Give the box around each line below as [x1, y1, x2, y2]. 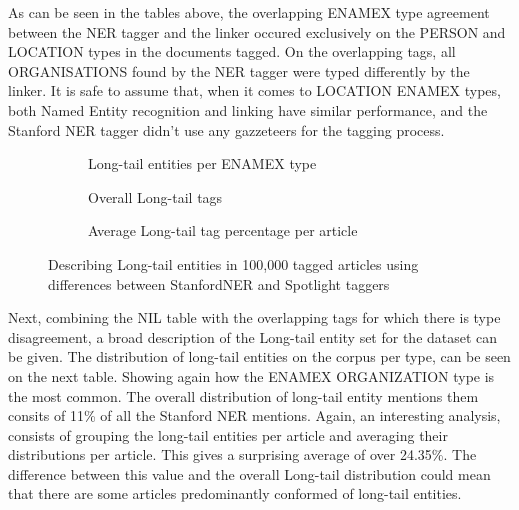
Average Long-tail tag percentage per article [88, 220, 358, 241]
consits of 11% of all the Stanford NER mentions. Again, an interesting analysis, [8, 405, 501, 426]
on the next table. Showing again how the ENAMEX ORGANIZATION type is [8, 365, 495, 386]
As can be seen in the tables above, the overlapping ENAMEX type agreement [8, 2, 490, 22]
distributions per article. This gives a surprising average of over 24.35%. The [8, 444, 477, 465]
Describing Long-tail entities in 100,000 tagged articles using [48, 253, 419, 274]
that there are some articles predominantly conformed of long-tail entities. [8, 483, 462, 504]
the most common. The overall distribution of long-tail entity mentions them [8, 385, 479, 406]
